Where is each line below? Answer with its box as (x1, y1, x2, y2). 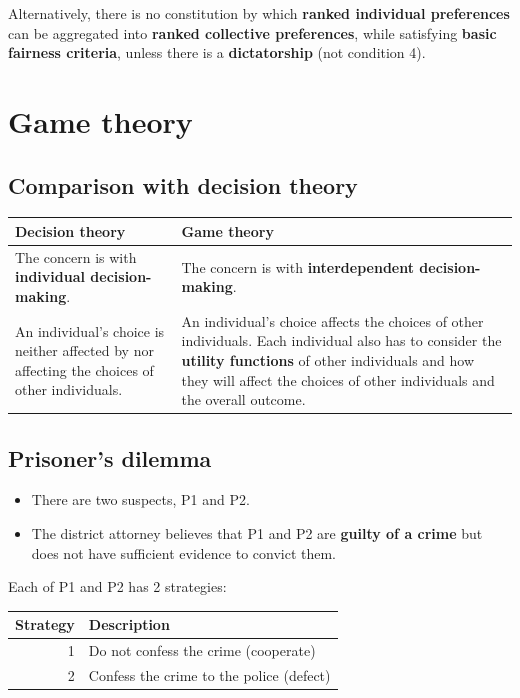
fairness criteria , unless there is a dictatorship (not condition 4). (8, 42, 426, 63)
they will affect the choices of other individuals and (181, 369, 495, 390)
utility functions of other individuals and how (181, 349, 475, 370)
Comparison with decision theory (8, 169, 358, 200)
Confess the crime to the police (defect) (88, 664, 331, 685)
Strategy (15, 614, 75, 635)
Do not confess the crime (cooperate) (88, 640, 316, 661)
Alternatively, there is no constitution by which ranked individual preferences (8, 3, 510, 23)
